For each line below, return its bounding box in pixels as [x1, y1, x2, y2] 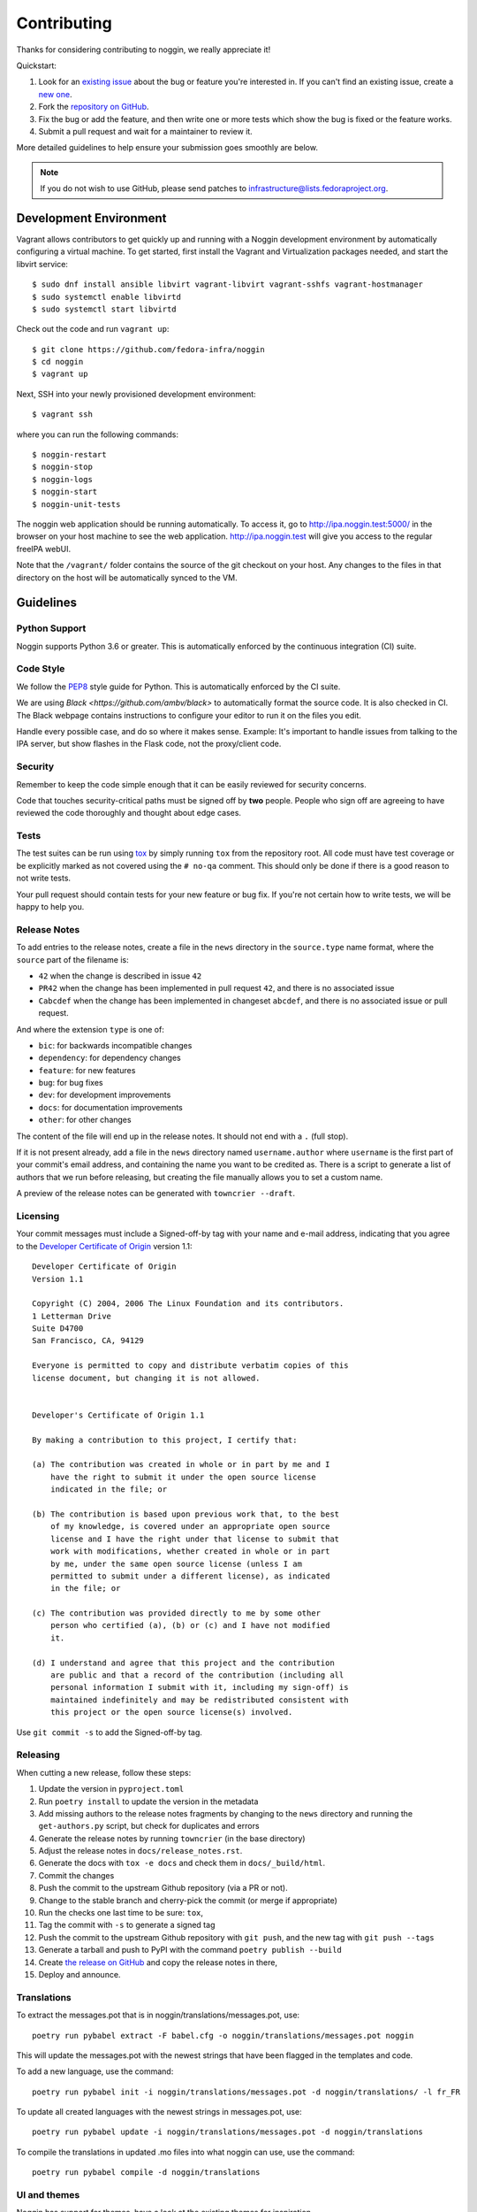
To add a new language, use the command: [16, 2066, 174, 2077]
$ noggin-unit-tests [32, 499, 121, 509]
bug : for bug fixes [38, 1078, 103, 1088]
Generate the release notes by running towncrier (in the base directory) [38, 1832, 306, 1844]
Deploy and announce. [38, 1969, 121, 1979]
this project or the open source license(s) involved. [49, 1708, 293, 1717]
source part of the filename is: [16, 954, 129, 964]
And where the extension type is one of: [16, 1024, 165, 1034]
